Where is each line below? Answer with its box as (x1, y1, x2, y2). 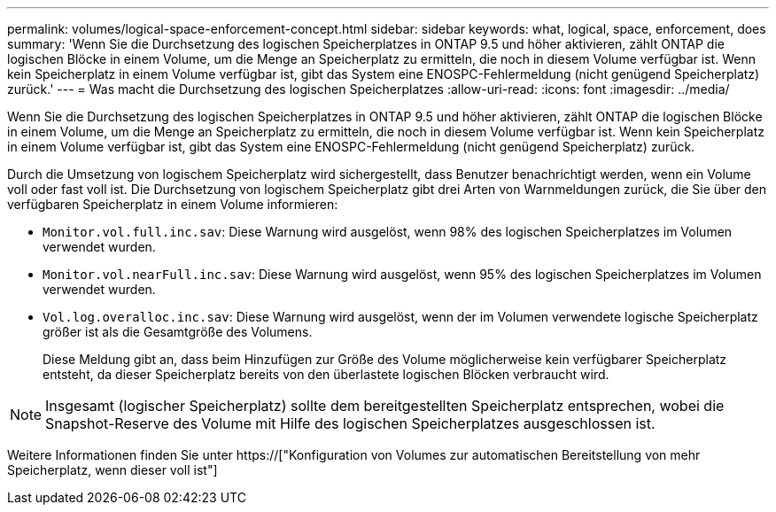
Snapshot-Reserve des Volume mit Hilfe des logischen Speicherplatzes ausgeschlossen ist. (45, 415, 656, 432)
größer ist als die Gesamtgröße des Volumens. (43, 324, 313, 339)
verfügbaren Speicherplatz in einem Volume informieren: (7, 197, 338, 212)
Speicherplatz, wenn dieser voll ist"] (7, 462, 218, 477)
